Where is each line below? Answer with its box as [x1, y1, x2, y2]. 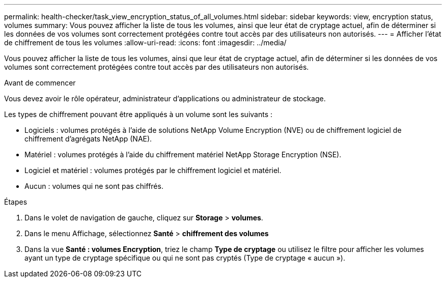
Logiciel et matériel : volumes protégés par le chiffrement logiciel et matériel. [24, 166, 282, 175]
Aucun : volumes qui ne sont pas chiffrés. [24, 182, 163, 190]
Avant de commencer [4, 78, 76, 87]
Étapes [4, 198, 27, 206]
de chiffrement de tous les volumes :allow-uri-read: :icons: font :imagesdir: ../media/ [4, 38, 287, 47]
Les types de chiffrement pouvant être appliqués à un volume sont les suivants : [4, 110, 273, 119]
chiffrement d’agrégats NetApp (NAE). [24, 134, 152, 143]
